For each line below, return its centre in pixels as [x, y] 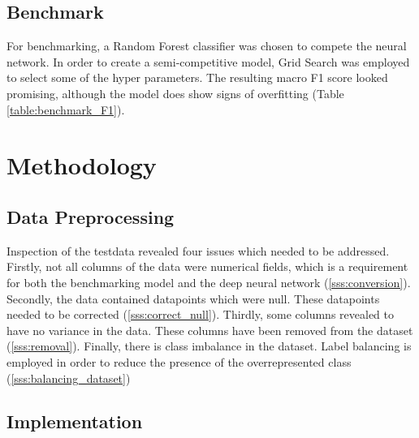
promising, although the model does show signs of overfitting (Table [175, 93]
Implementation [75, 421]
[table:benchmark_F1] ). [66, 109]
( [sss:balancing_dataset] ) [69, 378]
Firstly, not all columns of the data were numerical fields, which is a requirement [207, 266]
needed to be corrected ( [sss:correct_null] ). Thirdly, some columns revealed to [201, 314]
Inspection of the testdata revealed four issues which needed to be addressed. [198, 250]
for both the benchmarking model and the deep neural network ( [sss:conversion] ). [209, 282]
